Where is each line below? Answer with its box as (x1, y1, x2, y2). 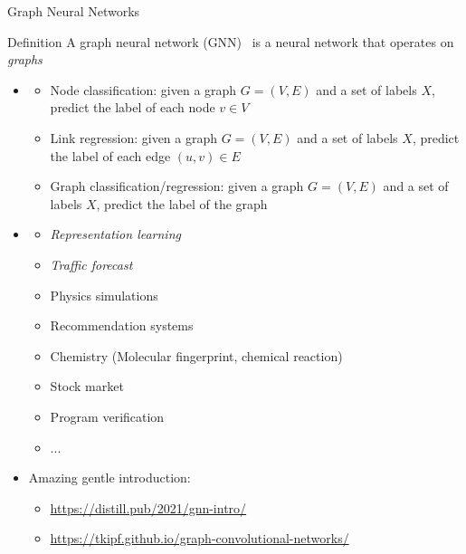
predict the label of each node (50, 98, 215, 117)
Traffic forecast (50, 254, 133, 273)
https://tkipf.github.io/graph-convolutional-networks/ (50, 529, 349, 548)
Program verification (50, 406, 165, 425)
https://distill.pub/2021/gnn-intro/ (50, 498, 247, 517)
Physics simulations (50, 285, 158, 304)
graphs (7, 50, 43, 69)
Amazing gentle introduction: (28, 468, 191, 487)
